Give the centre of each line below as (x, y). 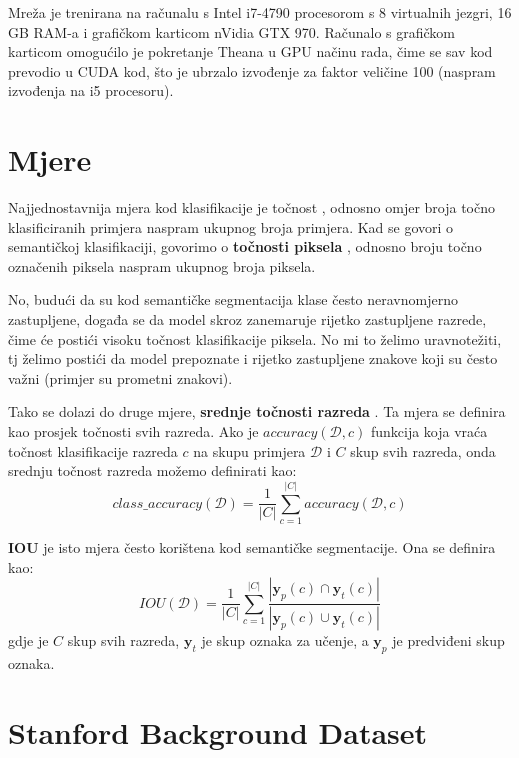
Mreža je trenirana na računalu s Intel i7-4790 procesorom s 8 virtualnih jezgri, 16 (260, 12)
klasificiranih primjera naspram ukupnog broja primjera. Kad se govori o (231, 226)
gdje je (28, 640)
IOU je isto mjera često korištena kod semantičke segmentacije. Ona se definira (252, 546)
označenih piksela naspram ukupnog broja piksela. (162, 265)
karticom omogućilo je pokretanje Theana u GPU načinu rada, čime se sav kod (250, 51)
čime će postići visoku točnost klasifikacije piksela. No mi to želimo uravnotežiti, (255, 338)
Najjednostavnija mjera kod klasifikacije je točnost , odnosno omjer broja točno (251, 207)
